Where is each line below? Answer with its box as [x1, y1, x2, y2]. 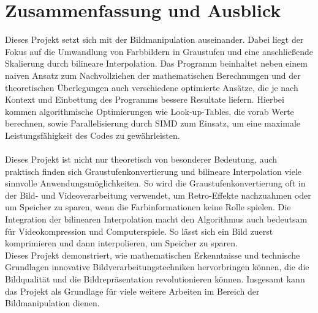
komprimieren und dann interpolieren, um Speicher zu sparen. [5, 237, 238, 249]
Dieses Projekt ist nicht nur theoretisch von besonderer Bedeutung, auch [5, 153, 278, 166]
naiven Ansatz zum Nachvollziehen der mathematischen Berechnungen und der [5, 68, 301, 81]
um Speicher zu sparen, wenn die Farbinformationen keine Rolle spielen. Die [5, 201, 291, 213]
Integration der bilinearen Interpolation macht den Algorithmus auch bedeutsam [5, 213, 308, 226]
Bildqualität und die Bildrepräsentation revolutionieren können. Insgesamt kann [5, 273, 305, 285]
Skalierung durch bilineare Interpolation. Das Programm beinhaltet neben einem [5, 57, 308, 70]
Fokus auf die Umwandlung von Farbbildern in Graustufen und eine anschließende [5, 45, 313, 57]
